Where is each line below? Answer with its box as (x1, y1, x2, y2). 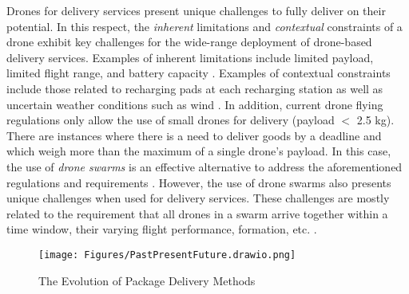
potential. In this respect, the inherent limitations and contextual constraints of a (6, 18, 403, 34)
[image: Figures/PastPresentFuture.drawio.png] (38, 249, 296, 261)
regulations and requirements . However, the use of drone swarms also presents (6, 174, 391, 190)
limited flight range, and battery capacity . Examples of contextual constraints (6, 65, 391, 81)
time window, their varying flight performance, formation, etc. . (6, 221, 317, 237)
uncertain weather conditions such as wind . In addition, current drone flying (6, 96, 383, 112)
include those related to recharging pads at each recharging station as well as (6, 80, 383, 96)
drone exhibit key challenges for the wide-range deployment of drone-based (6, 33, 372, 50)
